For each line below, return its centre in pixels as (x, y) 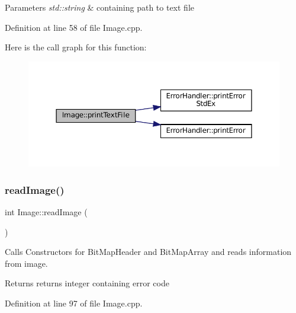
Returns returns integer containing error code (87, 283)
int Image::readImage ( (46, 212)
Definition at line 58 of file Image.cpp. (74, 27)
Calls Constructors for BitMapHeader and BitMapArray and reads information (148, 252)
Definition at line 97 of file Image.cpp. (74, 303)
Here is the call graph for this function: (76, 47)
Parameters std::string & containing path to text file (99, 7)
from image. (26, 263)
